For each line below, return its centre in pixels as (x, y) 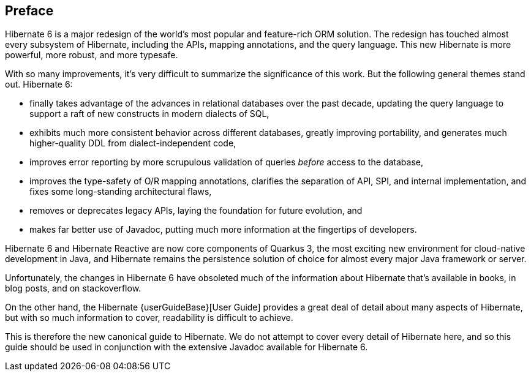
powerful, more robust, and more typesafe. (92, 55)
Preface (29, 11)
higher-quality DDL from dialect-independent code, (133, 143)
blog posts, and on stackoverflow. (73, 288)
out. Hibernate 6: (39, 85)
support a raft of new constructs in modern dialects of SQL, (149, 114)
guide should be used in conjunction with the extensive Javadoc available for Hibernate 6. (186, 347)
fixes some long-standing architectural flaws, (121, 192)
